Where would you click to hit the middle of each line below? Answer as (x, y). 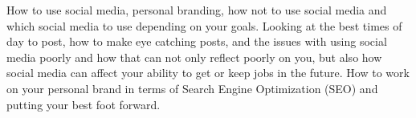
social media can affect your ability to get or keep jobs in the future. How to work (208, 73)
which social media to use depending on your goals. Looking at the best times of (204, 25)
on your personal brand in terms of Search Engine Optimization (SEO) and (192, 88)
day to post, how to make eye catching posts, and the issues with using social (197, 41)
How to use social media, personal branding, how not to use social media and (197, 10)
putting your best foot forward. (84, 104)
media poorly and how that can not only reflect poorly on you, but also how (194, 57)
